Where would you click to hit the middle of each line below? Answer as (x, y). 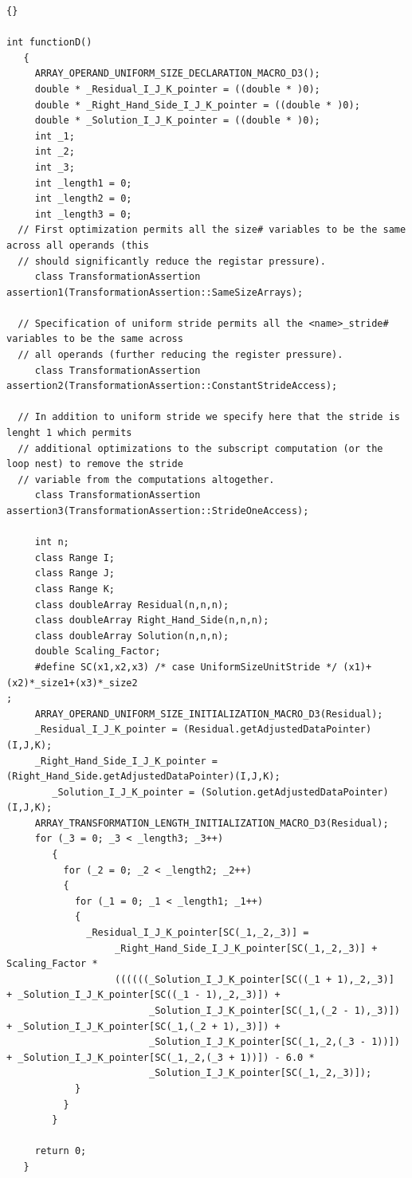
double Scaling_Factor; (98, 652)
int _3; (55, 167)
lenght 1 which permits (69, 433)
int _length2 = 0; (83, 199)
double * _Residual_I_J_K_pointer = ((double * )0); (177, 89)
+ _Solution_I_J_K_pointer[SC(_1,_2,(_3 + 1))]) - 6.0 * (161, 1057)
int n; (52, 542)
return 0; (61, 1151)
